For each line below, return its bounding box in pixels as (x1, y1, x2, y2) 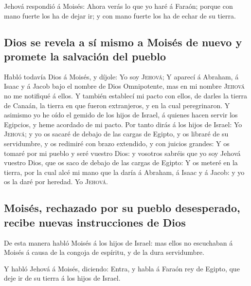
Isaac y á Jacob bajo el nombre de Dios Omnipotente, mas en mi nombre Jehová (4, 81, 245, 91)
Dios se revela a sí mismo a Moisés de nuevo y (4, 34, 242, 49)
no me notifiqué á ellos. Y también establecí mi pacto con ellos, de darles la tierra (4, 90, 248, 100)
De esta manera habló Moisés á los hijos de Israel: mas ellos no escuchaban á (4, 237, 233, 248)
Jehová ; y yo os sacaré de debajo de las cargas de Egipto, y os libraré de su (4, 129, 229, 139)
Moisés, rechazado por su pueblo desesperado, (4, 200, 240, 215)
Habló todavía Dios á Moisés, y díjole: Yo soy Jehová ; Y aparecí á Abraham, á (4, 71, 239, 81)
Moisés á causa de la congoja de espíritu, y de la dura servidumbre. (4, 247, 204, 257)
